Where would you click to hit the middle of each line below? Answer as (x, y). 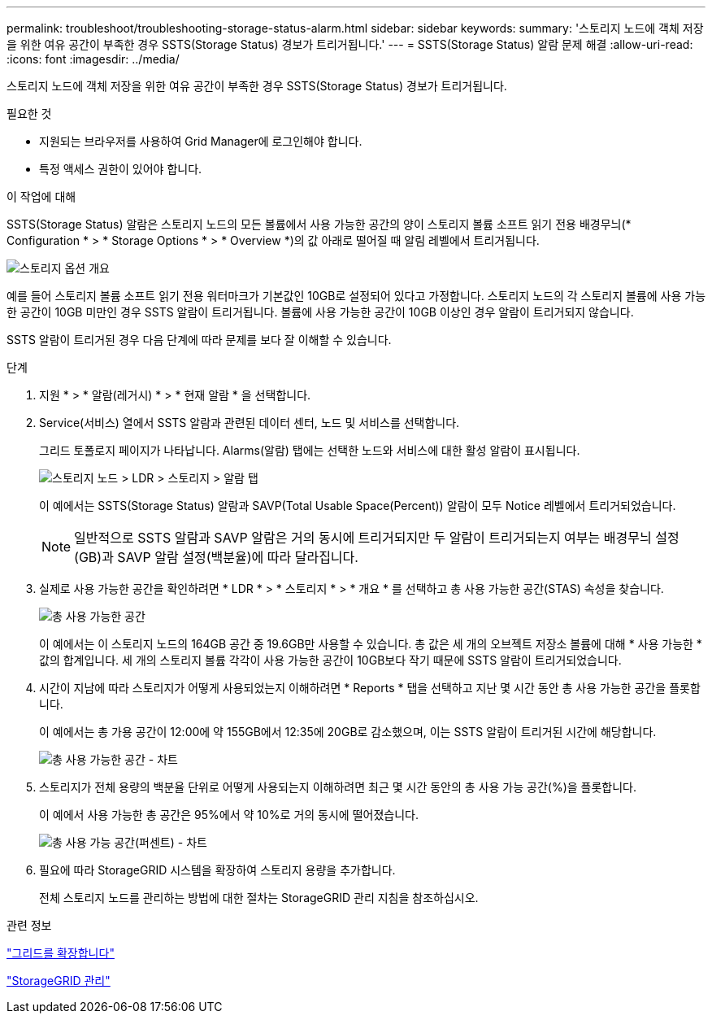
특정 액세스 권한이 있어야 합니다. (121, 169)
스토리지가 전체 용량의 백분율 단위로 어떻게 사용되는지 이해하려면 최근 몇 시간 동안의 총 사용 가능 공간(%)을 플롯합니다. (338, 787)
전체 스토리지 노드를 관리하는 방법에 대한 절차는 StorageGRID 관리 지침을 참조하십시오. (259, 898)
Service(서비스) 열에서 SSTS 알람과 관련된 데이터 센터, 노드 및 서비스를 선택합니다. (250, 423)
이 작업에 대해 (41, 196)
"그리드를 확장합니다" (61, 953)
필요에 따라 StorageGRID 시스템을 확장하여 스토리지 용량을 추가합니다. (217, 870)
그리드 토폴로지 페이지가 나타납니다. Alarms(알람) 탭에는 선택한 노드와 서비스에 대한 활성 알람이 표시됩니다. (310, 450)
